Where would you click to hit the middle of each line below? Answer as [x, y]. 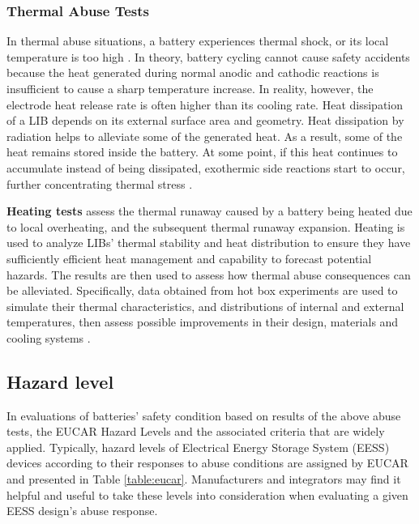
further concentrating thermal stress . [100, 183]
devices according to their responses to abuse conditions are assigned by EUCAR [207, 463]
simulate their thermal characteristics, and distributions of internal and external [205, 306]
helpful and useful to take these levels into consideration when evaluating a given [207, 494]
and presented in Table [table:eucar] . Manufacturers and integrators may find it [204, 479]
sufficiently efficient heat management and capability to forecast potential [189, 258]
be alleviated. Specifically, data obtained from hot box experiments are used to [202, 290]
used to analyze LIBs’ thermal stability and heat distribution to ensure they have [209, 243]
